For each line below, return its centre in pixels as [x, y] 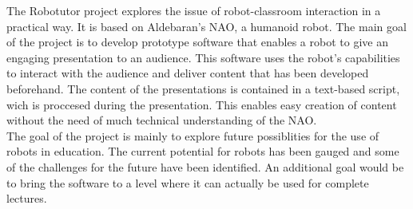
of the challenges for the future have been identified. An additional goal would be [205, 166]
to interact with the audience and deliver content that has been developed [188, 73]
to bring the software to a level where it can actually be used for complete [188, 182]
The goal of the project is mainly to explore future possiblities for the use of [193, 135]
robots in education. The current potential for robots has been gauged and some [203, 151]
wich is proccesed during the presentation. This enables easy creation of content [202, 104]
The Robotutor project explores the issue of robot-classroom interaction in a [194, 10]
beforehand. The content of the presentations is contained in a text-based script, [203, 88]
